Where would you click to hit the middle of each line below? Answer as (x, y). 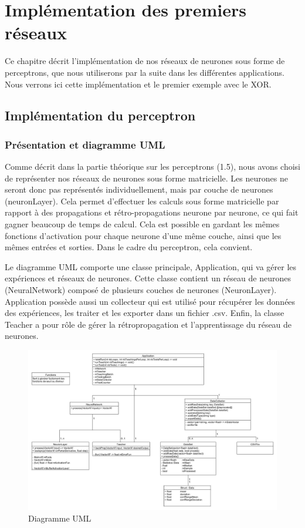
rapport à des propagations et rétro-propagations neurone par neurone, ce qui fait (152, 212)
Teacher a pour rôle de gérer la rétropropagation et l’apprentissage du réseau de (148, 324)
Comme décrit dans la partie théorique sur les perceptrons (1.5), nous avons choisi (152, 167)
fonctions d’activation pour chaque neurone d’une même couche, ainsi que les (143, 235)
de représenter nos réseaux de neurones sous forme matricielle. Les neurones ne (146, 178)
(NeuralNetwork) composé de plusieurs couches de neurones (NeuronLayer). (141, 290)
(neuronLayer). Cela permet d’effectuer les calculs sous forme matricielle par (142, 201)
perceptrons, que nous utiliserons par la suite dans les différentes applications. (145, 72)
